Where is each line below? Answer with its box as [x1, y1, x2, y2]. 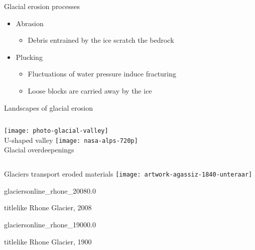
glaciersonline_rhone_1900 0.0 [4, 219, 96, 229]
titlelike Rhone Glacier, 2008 [4, 202, 92, 213]
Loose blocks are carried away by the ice [28, 85, 152, 96]
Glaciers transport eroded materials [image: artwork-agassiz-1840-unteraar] [4, 169, 252, 179]
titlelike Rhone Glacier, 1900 [4, 236, 92, 246]
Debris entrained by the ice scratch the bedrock [28, 35, 174, 45]
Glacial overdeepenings [4, 144, 74, 155]
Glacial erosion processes [4, 1, 80, 11]
